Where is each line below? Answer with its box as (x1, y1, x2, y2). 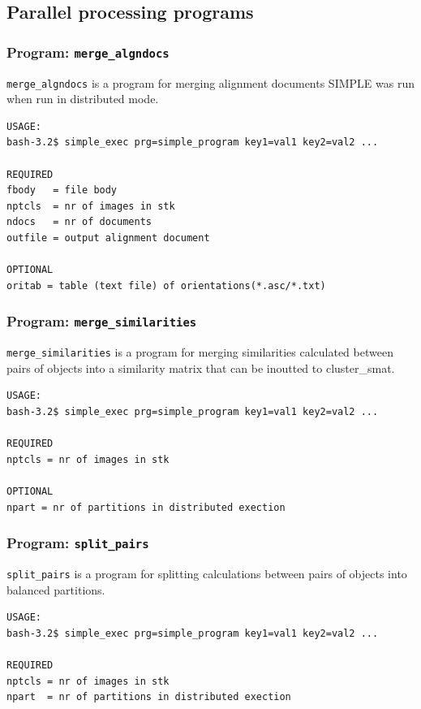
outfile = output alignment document (6, 231, 210, 244)
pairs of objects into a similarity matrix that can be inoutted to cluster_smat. (6, 359, 395, 376)
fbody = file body (6, 184, 118, 197)
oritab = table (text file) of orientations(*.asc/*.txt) (6, 279, 326, 292)
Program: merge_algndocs (6, 41, 170, 62)
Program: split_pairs (6, 533, 149, 553)
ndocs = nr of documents (6, 216, 152, 228)
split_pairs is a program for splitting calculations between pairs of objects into (6, 564, 407, 581)
